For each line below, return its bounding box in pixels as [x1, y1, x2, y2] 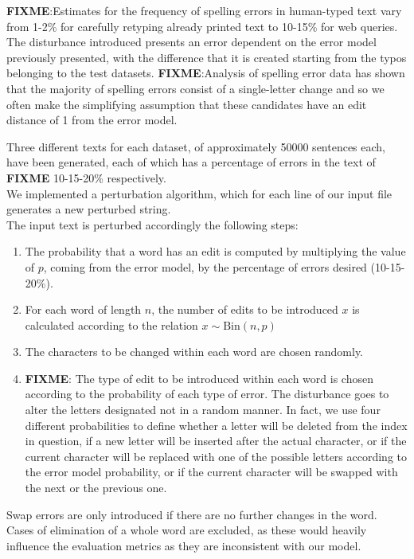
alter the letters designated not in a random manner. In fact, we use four [25, 401, 381, 418]
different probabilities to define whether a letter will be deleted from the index [25, 416, 408, 433]
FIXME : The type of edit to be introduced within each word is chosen [25, 369, 373, 386]
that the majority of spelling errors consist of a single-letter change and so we [6, 80, 385, 96]
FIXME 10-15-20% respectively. [6, 169, 166, 186]
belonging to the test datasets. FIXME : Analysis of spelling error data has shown [6, 64, 405, 81]
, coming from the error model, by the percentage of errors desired [43, 258, 367, 275]
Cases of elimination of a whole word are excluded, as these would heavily [6, 522, 367, 538]
